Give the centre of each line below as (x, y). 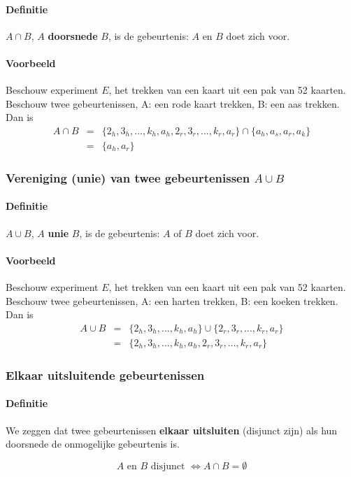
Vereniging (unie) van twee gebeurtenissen (128, 177)
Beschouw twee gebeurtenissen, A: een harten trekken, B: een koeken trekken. (172, 300)
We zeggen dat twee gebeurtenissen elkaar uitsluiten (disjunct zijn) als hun (172, 430)
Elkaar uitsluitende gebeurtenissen (105, 375)
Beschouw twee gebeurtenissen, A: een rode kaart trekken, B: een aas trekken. (173, 103)
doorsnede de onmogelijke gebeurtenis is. (93, 444)
